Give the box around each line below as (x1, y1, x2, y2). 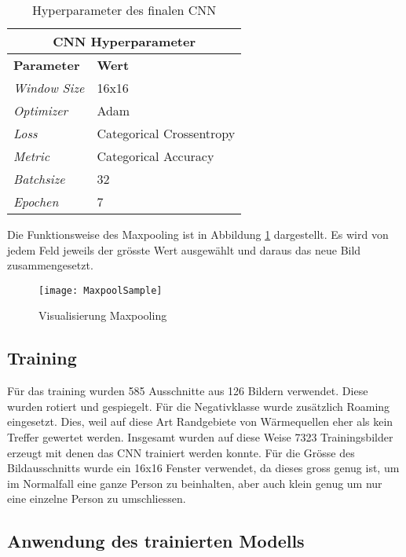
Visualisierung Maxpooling (38, 307, 167, 324)
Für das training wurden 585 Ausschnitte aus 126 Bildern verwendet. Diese (7, 383, 368, 399)
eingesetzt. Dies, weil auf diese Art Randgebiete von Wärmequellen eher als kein (7, 413, 393, 430)
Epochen (13, 192, 59, 211)
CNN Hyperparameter (53, 32, 196, 50)
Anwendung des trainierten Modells (7, 529, 305, 553)
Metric (13, 147, 50, 165)
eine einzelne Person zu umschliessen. (7, 490, 186, 507)
